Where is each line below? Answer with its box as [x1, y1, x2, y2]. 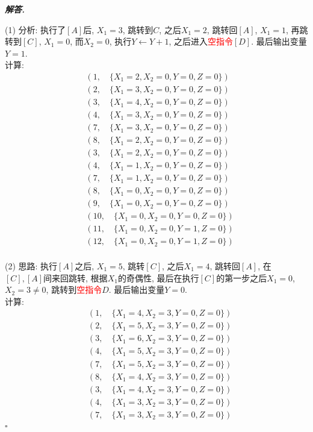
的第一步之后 [216, 271, 267, 284]
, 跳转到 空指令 [46, 283, 102, 296]
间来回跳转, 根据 [43, 271, 108, 284]
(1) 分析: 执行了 [5, 23, 66, 36]
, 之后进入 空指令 [169, 35, 233, 48]
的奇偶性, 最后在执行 [117, 271, 199, 284]
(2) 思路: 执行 [5, 260, 58, 272]
